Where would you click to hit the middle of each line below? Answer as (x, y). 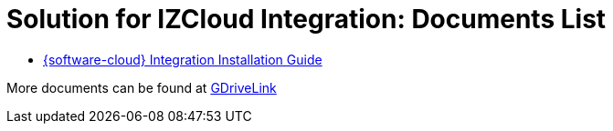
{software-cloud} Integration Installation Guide (183, 59)
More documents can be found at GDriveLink (142, 87)
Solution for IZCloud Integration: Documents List (306, 19)
